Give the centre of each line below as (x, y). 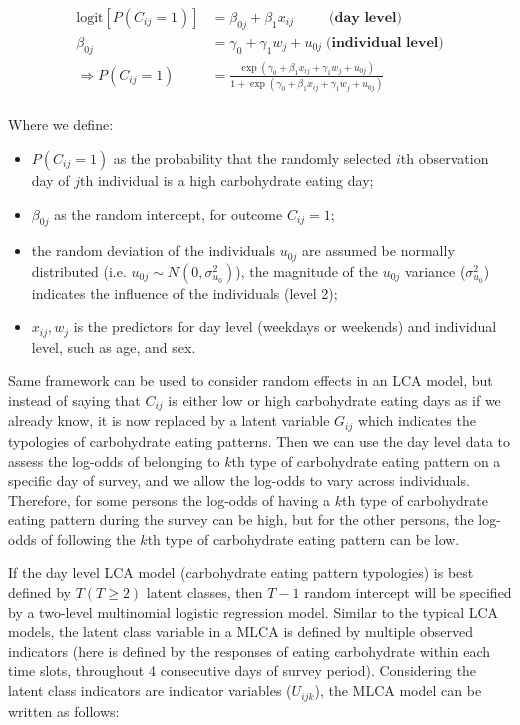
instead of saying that (74, 400)
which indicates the (416, 420)
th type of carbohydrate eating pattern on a (366, 460)
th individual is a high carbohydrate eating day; (226, 179)
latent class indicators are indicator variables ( (150, 690)
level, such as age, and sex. (113, 346)
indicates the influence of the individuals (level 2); (184, 292)
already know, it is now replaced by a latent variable (169, 420)
